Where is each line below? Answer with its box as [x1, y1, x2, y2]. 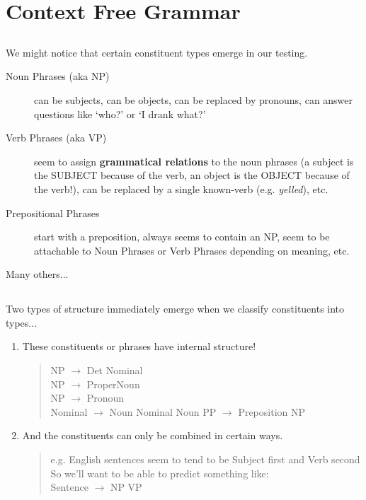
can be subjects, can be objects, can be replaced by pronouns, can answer [34, 92, 353, 107]
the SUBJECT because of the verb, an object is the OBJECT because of [34, 168, 350, 182]
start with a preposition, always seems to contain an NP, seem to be [34, 229, 330, 244]
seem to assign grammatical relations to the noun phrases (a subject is [34, 153, 354, 168]
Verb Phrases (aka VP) [6, 130, 107, 145]
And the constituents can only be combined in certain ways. [22, 428, 283, 443]
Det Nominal [86, 363, 143, 378]
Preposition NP [238, 404, 306, 419]
